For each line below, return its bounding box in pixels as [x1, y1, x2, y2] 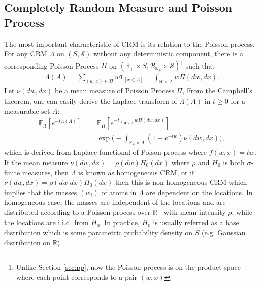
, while [232, 206, 252, 217]
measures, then [22, 167, 69, 177]
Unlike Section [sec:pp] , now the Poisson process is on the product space [16, 262, 241, 272]
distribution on [4, 237, 51, 247]
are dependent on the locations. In [146, 186, 253, 197]
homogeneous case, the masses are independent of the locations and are [4, 197, 226, 207]
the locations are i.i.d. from [4, 217, 89, 228]
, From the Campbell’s [182, 85, 252, 96]
